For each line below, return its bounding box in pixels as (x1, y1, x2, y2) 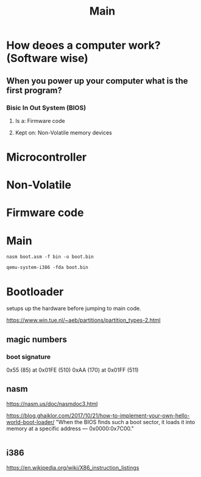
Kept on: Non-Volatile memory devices (15, 129, 113, 136)
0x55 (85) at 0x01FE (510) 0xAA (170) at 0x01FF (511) (6, 366, 139, 374)
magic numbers (6, 334, 68, 344)
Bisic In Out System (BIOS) (6, 103, 86, 112)
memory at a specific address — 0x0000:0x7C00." (6, 425, 134, 432)
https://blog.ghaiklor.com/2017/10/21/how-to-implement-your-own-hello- (6, 412, 190, 419)
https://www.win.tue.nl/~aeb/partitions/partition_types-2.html (6, 316, 161, 324)
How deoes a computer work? (6, 38, 161, 52)
